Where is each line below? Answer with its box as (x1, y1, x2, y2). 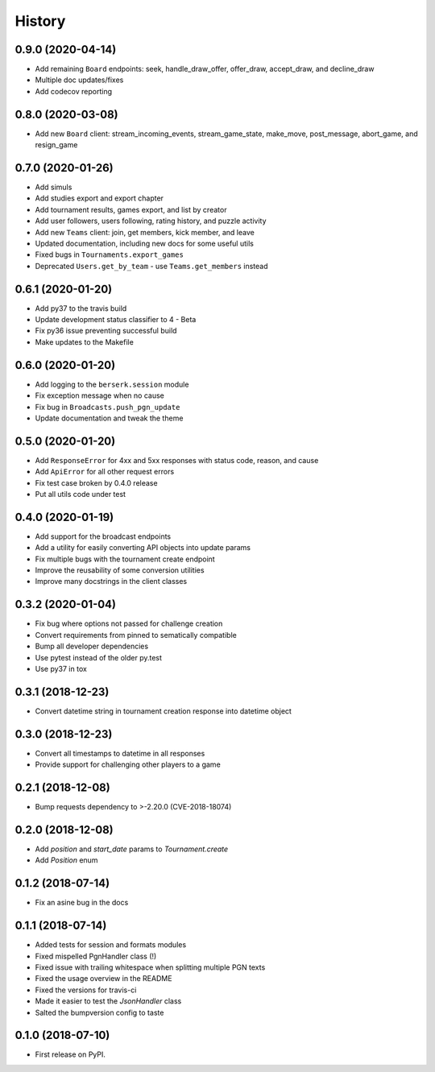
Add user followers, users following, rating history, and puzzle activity (35, 216, 267, 226)
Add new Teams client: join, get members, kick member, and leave (35, 227, 255, 237)
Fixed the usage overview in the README (35, 974, 172, 983)
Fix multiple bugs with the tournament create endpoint (35, 554, 215, 564)
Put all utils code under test (35, 490, 126, 499)
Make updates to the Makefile (35, 337, 135, 346)
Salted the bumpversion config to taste (35, 1008, 164, 1017)
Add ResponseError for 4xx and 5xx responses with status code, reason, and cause (35, 455, 319, 465)
